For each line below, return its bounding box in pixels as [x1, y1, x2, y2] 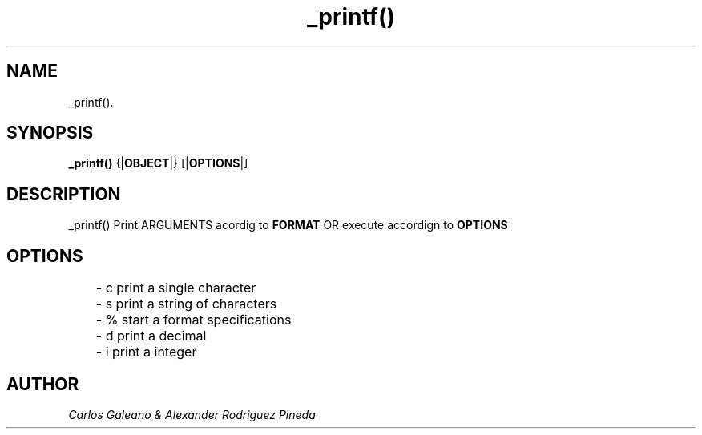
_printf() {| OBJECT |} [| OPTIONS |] [68, 156, 248, 171]
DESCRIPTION [6, 183, 121, 204]
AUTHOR [6, 373, 79, 394]
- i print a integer [95, 344, 197, 360]
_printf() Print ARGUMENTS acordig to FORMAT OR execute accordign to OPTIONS [68, 218, 508, 232]
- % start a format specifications [95, 312, 292, 328]
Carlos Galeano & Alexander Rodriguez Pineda [68, 407, 316, 421]
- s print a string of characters [95, 296, 277, 312]
